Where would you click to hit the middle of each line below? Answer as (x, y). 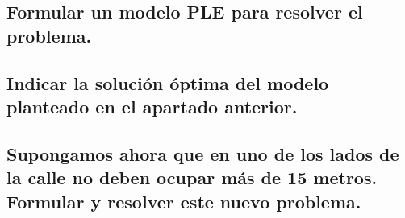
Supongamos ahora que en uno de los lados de (203, 153)
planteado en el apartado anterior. (152, 106)
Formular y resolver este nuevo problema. (184, 201)
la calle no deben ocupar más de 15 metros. (192, 177)
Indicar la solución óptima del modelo (168, 82)
